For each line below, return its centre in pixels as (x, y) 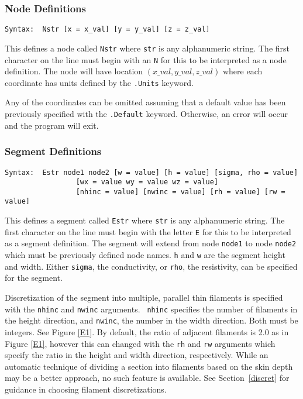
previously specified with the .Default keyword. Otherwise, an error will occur (147, 114)
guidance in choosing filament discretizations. (86, 389)
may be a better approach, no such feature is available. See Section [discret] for (147, 378)
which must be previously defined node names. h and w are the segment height (145, 255)
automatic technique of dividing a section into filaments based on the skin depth (149, 366)
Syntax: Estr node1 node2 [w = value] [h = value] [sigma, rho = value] (151, 172)
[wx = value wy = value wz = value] (147, 182)
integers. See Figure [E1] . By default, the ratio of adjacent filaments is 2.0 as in (147, 331)
